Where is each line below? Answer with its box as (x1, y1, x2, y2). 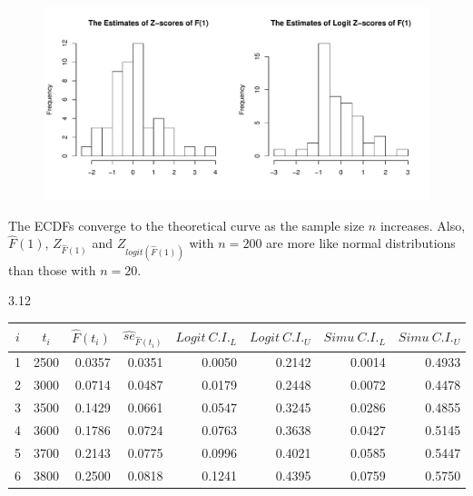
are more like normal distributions (266, 233, 456, 253)
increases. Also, (379, 215, 466, 234)
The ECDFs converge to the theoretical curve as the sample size (8, 215, 365, 234)
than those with (8, 260, 96, 279)
